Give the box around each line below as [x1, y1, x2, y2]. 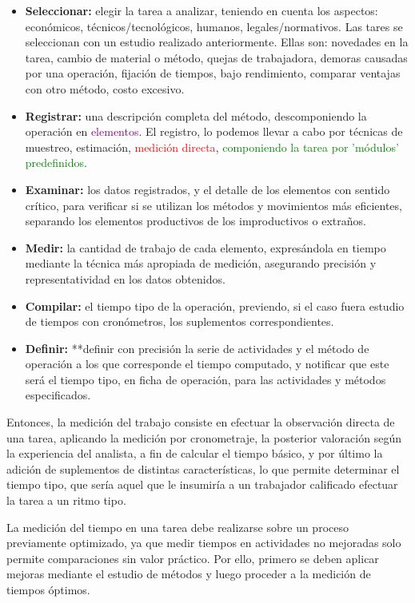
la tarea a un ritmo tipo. [6, 492, 126, 509]
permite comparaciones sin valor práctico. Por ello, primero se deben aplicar [6, 549, 379, 566]
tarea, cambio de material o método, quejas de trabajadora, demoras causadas [25, 49, 408, 65]
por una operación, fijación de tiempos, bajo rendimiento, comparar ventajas [25, 65, 401, 81]
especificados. [25, 387, 91, 403]
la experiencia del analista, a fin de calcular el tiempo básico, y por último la [6, 445, 383, 462]
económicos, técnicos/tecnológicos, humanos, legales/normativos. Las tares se [25, 18, 403, 34]
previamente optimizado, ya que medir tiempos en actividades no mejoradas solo [6, 534, 401, 551]
